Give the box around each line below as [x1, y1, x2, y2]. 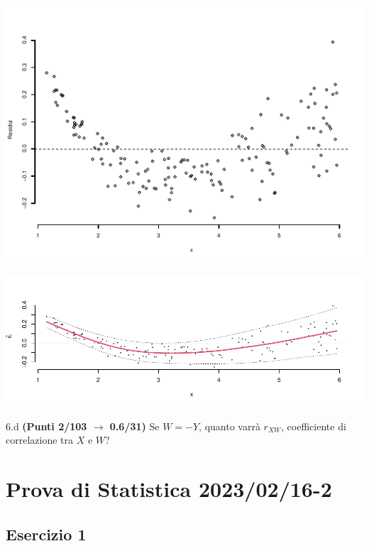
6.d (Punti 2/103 [6, 418, 87, 433]
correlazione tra [6, 432, 74, 447]
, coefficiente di [281, 418, 346, 433]
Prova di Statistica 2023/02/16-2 [6, 474, 332, 503]
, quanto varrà [199, 418, 260, 433]
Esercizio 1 [6, 523, 87, 545]
